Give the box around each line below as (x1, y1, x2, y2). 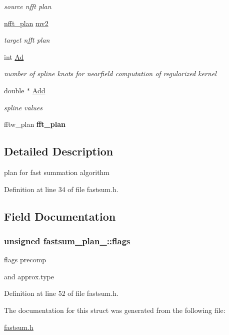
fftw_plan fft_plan (4, 119, 65, 129)
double (4, 85, 24, 95)
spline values (4, 102, 42, 112)
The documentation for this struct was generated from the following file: (4, 304, 225, 315)
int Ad (4, 51, 24, 62)
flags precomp (4, 254, 46, 265)
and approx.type (4, 271, 54, 281)
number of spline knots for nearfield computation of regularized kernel (4, 68, 216, 79)
